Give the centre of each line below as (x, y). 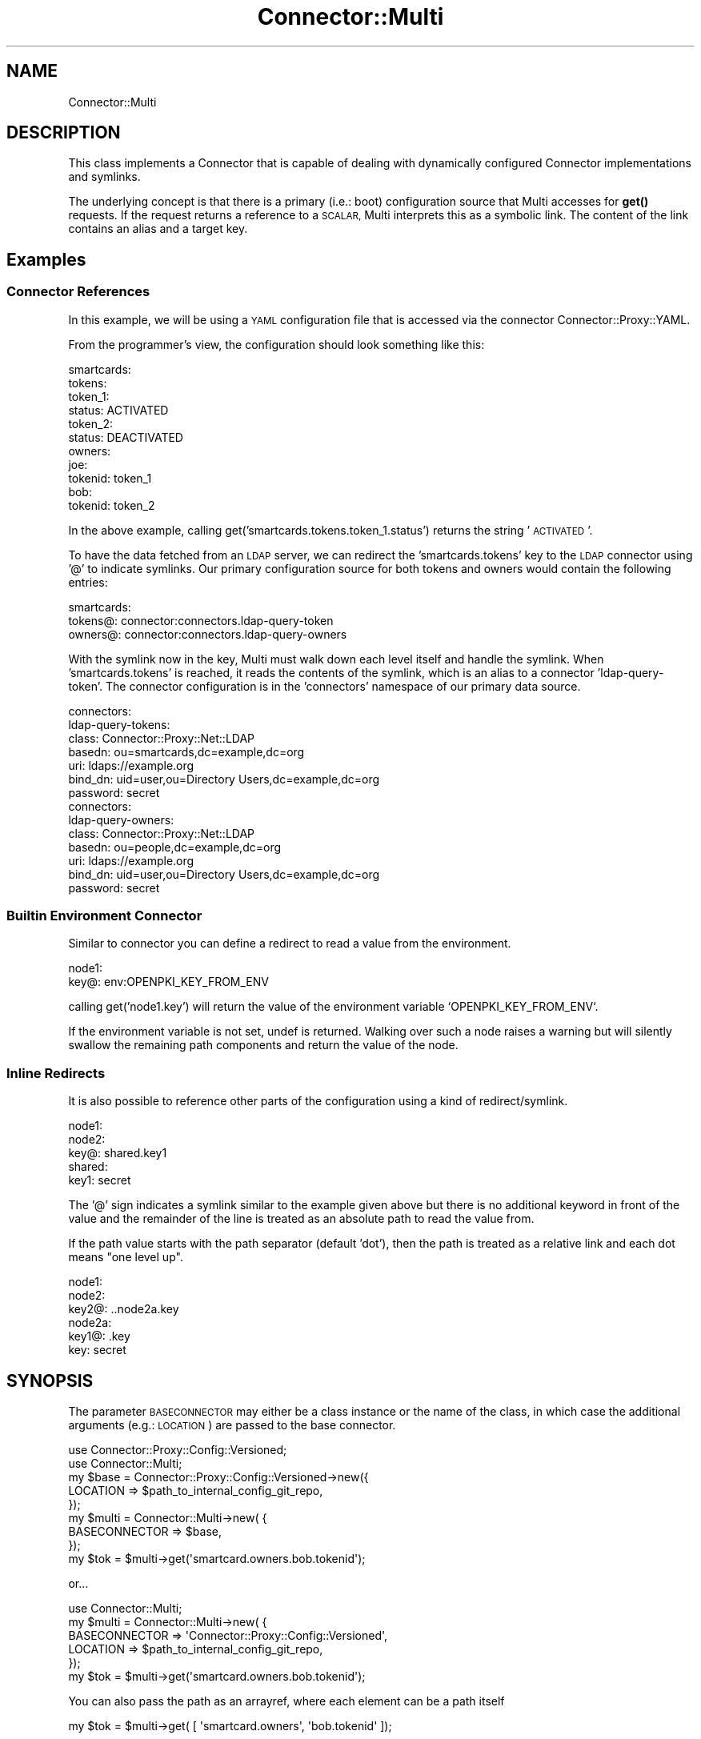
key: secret (97, 1350)
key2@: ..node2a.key (124, 1309)
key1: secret (100, 1180)
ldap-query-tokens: (119, 724)
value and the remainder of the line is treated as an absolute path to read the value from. (301, 1219)
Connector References (78, 292)
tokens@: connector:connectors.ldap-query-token (201, 620)
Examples (46, 259)
